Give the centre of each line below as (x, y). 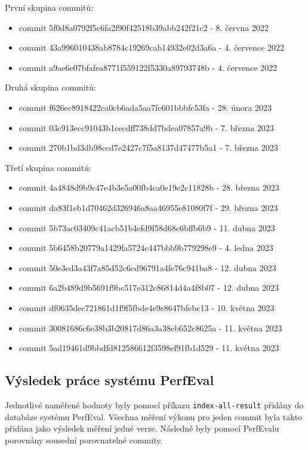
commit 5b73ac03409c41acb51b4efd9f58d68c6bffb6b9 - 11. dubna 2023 (147, 227)
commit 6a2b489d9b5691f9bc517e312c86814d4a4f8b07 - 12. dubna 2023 (149, 288)
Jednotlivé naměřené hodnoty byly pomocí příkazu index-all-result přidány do (154, 404)
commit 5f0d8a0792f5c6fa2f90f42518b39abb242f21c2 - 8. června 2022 (144, 27)
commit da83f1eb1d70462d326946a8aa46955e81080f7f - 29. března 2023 (148, 207)
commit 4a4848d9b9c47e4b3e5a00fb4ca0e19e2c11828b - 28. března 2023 (149, 187)
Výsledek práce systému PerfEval (110, 380)
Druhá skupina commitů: (50, 87)
